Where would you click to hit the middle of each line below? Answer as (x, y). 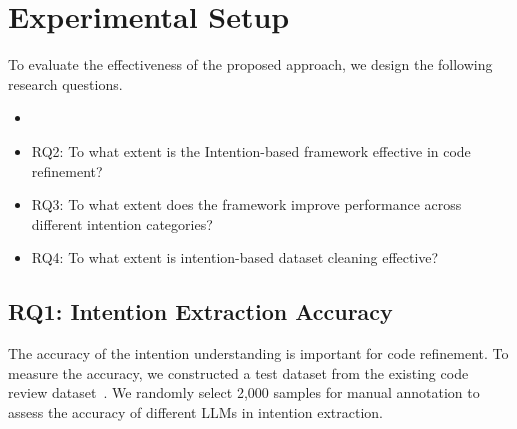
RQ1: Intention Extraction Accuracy (200, 311)
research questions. (65, 83)
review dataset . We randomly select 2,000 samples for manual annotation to (244, 392)
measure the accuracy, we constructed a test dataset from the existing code (238, 372)
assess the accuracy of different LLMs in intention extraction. (195, 411)
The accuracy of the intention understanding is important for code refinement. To (258, 353)
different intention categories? (122, 223)
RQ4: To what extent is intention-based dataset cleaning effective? (235, 257)
